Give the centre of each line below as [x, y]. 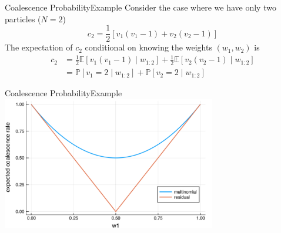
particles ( [23, 18]
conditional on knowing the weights [148, 47]
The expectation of [39, 47]
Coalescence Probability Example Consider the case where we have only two [140, 7]
